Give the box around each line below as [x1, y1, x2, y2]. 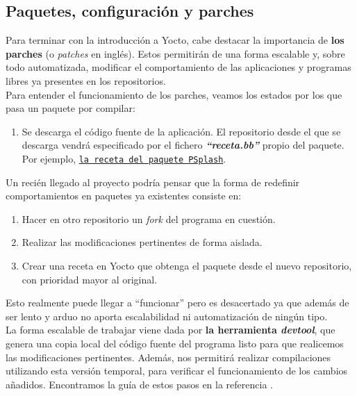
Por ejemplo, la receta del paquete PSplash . [22, 151, 226, 165]
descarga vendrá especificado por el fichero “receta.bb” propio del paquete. [22, 138, 344, 152]
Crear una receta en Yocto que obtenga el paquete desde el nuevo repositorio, [22, 258, 352, 272]
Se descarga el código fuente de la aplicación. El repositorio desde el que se [22, 124, 341, 138]
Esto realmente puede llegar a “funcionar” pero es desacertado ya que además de [6, 295, 349, 310]
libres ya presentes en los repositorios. [6, 73, 166, 88]
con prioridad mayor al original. [22, 272, 158, 286]
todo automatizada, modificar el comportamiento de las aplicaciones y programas [6, 60, 351, 74]
